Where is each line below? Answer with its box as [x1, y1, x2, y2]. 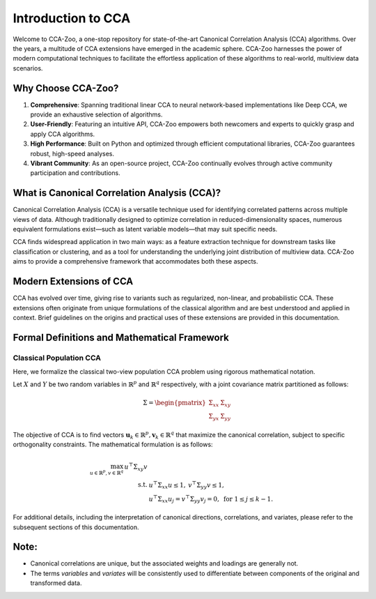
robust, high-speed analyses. [30, 149, 115, 158]
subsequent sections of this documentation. [13, 523, 139, 531]
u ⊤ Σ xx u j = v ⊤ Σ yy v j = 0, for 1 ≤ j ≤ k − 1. [148, 494, 274, 505]
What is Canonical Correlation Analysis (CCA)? [13, 187, 221, 199]
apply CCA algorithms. [30, 130, 95, 138]
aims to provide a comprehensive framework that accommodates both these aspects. [13, 257, 258, 266]
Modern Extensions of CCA [13, 275, 134, 287]
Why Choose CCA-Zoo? [13, 82, 119, 94]
